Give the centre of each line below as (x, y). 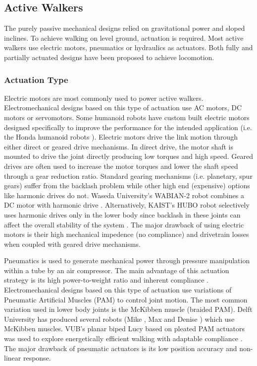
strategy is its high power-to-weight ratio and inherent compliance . (106, 280)
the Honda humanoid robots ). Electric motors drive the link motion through (121, 137)
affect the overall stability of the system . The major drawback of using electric (124, 224)
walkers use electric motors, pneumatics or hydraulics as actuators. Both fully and (128, 47)
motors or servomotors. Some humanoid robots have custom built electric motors (127, 117)
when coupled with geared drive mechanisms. (72, 244)
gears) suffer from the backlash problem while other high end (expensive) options (127, 185)
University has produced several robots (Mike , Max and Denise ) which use (119, 319)
